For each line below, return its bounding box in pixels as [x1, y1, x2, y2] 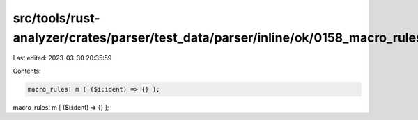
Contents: [13, 67, 41, 75]
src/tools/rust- [13, 10, 100, 26]
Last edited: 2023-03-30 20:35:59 [13, 54, 112, 62]
